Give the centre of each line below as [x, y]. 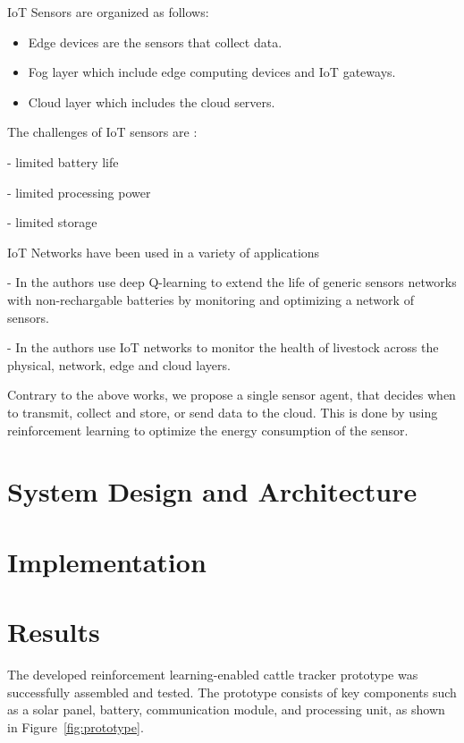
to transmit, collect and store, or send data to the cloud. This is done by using [223, 412]
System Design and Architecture [212, 491]
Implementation [107, 561]
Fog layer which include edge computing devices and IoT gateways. [212, 72]
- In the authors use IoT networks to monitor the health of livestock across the [223, 347]
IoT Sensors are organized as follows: [108, 12]
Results [54, 632]
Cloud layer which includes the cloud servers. [152, 101]
